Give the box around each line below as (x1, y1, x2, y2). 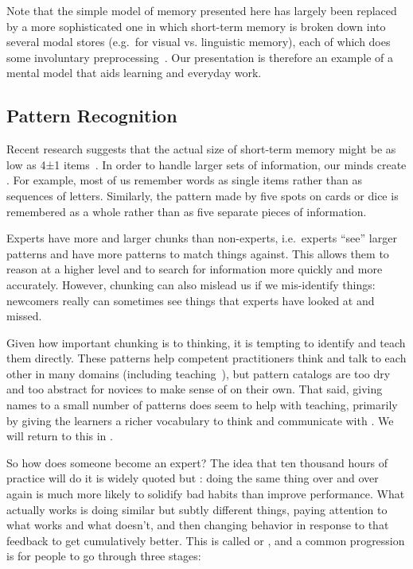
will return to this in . (6, 428, 113, 444)
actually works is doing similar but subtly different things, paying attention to (6, 501, 388, 517)
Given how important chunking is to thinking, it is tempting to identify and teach (6, 334, 406, 350)
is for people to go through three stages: (6, 548, 201, 564)
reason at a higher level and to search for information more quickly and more (6, 261, 383, 277)
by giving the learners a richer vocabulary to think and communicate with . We (6, 412, 394, 428)
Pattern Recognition (6, 103, 177, 128)
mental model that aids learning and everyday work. (6, 64, 262, 81)
